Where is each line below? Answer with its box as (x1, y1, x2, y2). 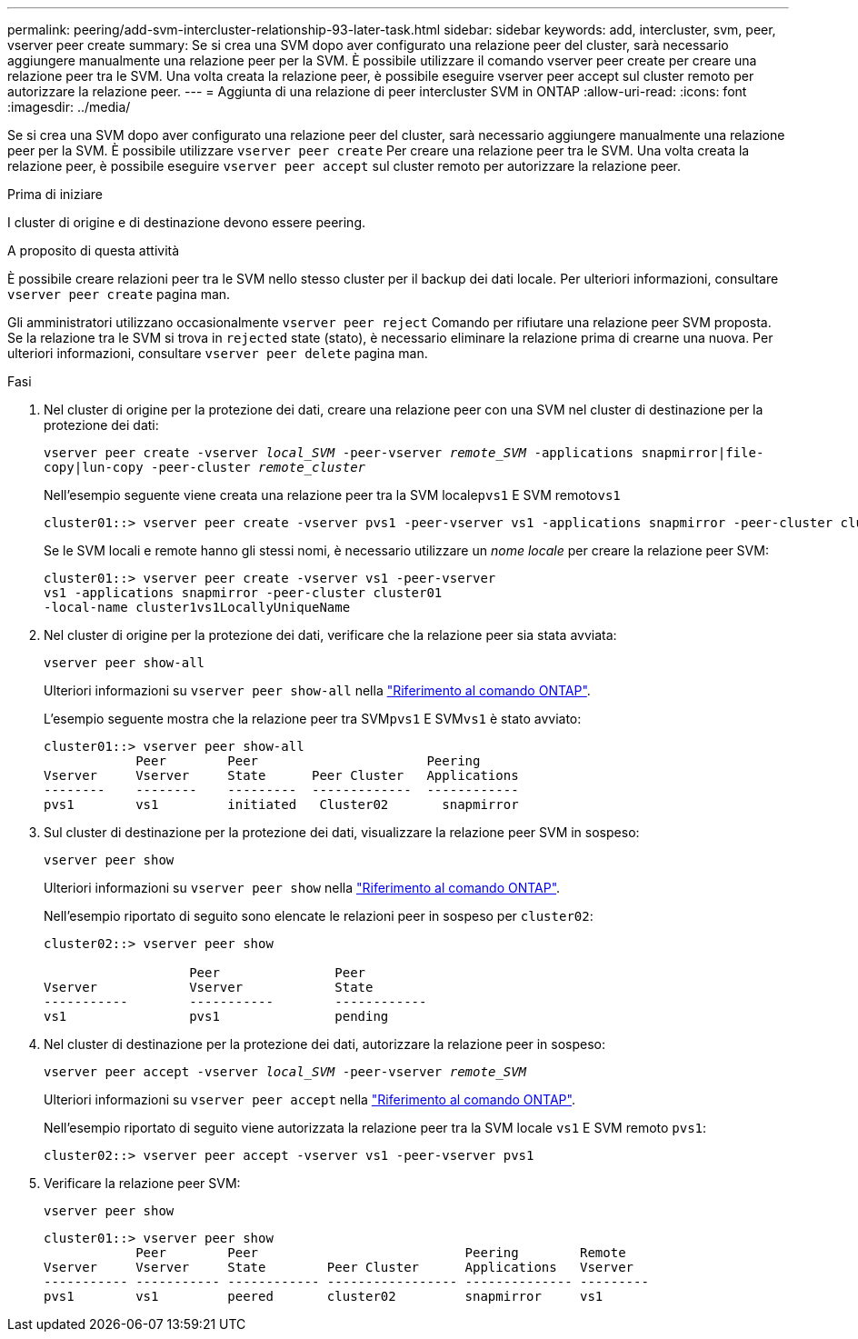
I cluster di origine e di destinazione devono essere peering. (7, 215, 366, 230)
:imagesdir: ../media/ (7, 99, 131, 115)
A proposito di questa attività (7, 243, 180, 258)
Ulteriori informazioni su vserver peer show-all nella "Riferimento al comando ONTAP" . (44, 683, 591, 698)
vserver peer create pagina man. (7, 286, 231, 302)
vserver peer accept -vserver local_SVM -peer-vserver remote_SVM (44, 1064, 527, 1079)
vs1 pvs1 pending (44, 1009, 389, 1024)
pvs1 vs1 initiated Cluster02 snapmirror (44, 797, 519, 812)
